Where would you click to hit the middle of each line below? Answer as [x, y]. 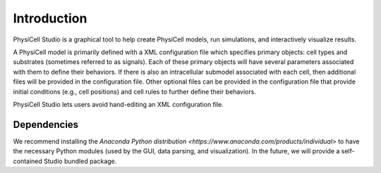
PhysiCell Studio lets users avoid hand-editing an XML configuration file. [118, 104]
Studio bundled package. [80, 161]
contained [28, 161]
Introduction [50, 18]
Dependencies [46, 124]
